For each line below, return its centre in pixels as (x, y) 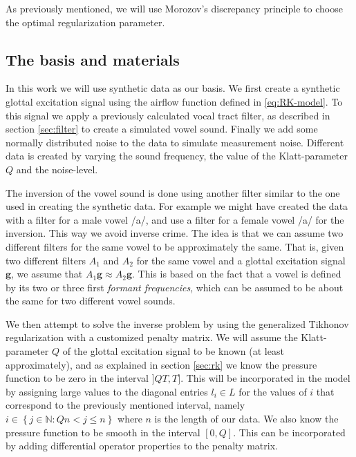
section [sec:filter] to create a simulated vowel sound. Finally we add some (162, 129)
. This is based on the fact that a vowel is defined (236, 274)
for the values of (273, 391)
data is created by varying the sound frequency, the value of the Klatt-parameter (177, 156)
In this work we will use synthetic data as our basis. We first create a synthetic (173, 88)
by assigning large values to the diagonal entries (107, 391)
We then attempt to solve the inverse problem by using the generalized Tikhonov (177, 323)
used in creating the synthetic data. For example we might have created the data (177, 206)
